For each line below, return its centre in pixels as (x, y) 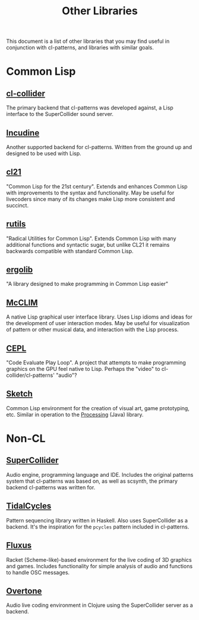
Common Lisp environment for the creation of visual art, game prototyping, (98, 408)
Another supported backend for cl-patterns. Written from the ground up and (99, 147)
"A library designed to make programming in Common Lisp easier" (87, 284)
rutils (16, 224)
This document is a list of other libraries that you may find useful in (88, 41)
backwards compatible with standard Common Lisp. (70, 251)
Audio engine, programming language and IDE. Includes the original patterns (100, 474)
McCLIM (22, 302)
